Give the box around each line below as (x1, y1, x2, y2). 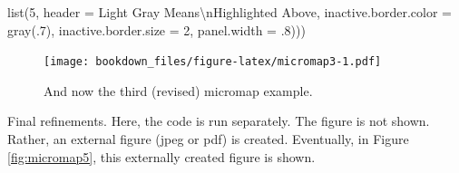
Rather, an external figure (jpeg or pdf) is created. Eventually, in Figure (7, 130, 409, 149)
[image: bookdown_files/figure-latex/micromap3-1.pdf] (44, 55, 382, 69)
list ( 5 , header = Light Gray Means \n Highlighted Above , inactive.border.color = (7, 3, 452, 21)
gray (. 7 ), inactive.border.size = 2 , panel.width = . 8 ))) (7, 20, 306, 39)
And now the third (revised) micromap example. (44, 81, 313, 100)
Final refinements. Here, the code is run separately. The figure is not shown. (7, 111, 430, 130)
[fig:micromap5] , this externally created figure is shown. (7, 147, 316, 166)
